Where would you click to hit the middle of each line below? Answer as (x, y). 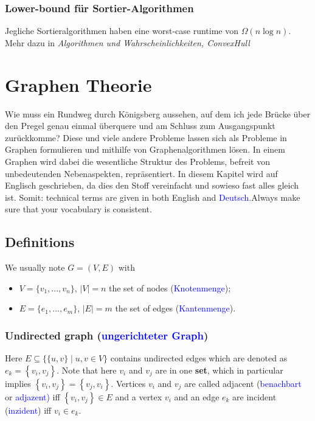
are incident (254, 396)
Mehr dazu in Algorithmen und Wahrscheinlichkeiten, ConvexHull (127, 42)
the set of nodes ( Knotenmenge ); (170, 287)
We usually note (35, 267)
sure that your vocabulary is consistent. (78, 209)
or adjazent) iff (33, 396)
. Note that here (87, 370)
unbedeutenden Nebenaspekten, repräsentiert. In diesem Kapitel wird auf (141, 173)
